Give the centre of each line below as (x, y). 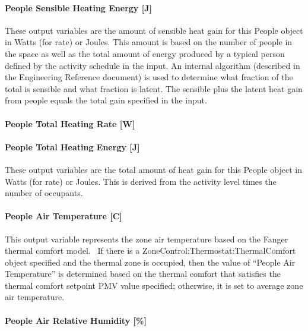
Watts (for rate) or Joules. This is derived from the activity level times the (141, 181)
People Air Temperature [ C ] (63, 216)
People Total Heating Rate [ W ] (70, 123)
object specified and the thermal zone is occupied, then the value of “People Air (150, 262)
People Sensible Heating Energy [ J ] (78, 7)
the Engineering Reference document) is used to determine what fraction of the (149, 77)
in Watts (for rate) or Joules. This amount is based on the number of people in (149, 42)
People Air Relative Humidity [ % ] (76, 320)
